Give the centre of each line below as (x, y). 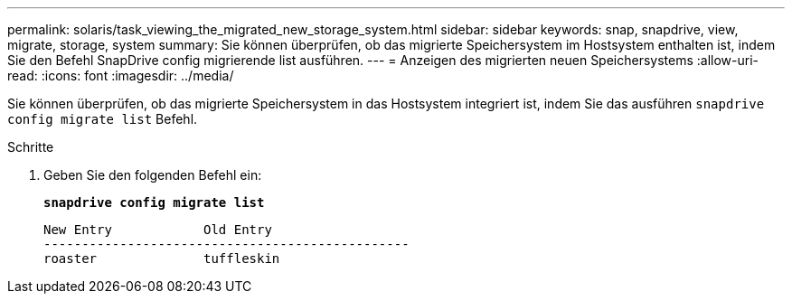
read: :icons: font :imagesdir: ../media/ (121, 75)
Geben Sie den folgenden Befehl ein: (153, 175)
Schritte (31, 147)
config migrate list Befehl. (103, 119)
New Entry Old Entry (158, 230)
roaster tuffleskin (162, 259)
